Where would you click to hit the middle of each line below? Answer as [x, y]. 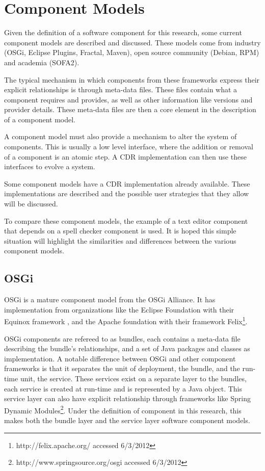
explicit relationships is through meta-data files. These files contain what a [121, 89]
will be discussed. [31, 204]
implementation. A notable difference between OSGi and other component [120, 358]
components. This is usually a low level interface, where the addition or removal [129, 147]
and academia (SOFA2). [42, 62]
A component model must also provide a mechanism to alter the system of [121, 136]
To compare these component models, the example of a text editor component [126, 220]
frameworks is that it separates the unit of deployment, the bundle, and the [122, 368]
